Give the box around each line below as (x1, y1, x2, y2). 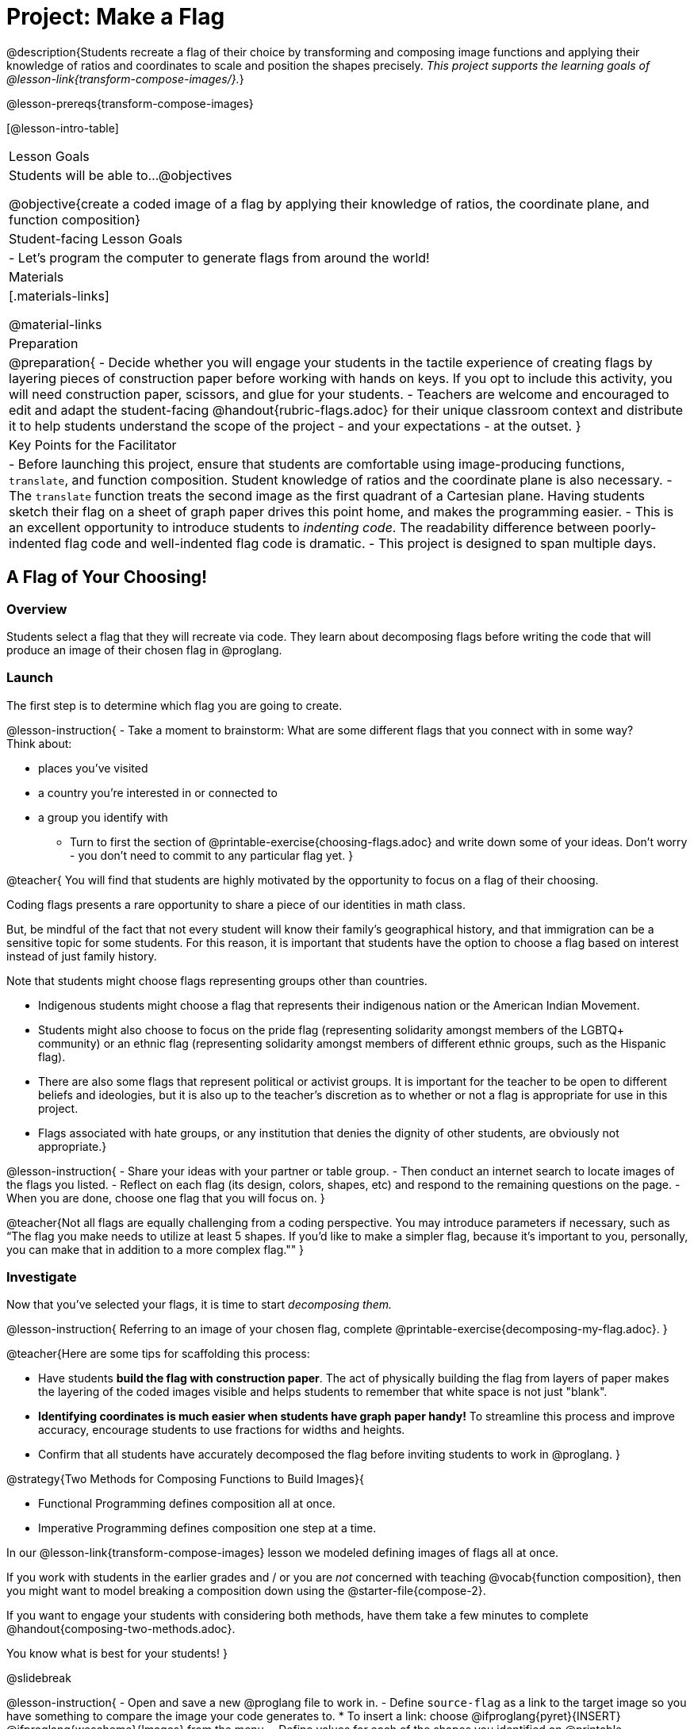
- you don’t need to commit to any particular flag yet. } (70, 848, 354, 862)
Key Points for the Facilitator (9, 436, 177, 453)
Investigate (6, 1269, 77, 1286)
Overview (6, 600, 67, 617)
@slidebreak (6, 1671, 71, 1685)
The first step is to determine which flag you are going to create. (6, 698, 343, 712)
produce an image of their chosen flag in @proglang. (6, 642, 282, 657)
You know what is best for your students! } (6, 1647, 228, 1661)
